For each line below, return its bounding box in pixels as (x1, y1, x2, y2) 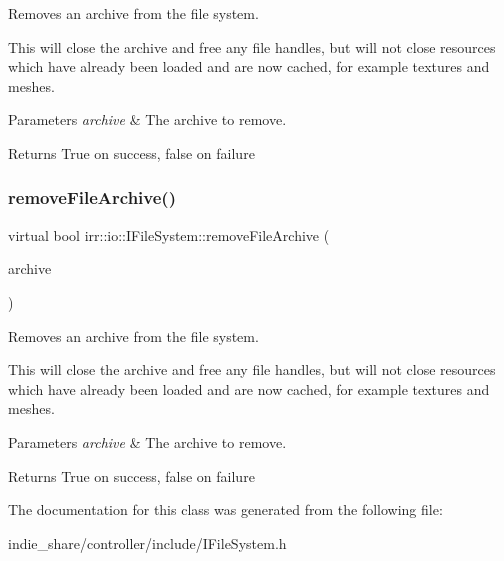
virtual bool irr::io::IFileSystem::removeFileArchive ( (8, 224, 330, 245)
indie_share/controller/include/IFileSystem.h (8, 532, 287, 553)
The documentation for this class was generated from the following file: (8, 499, 443, 520)
